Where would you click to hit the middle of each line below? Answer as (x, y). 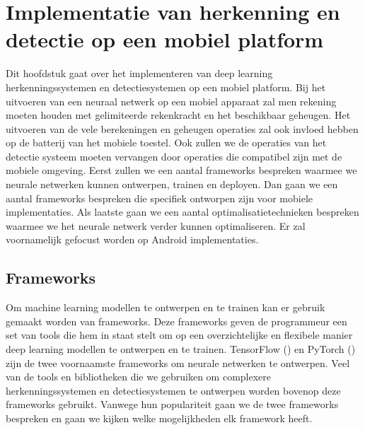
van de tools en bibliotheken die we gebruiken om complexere (139, 377)
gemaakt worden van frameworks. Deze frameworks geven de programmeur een (176, 321)
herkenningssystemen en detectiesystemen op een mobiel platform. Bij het (166, 87)
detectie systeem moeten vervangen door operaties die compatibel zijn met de (174, 156)
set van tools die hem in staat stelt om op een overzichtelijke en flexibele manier (179, 335)
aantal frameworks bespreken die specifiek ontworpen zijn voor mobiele (160, 198)
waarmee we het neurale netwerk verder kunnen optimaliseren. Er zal (156, 225)
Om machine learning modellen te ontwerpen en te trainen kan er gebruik (166, 307)
